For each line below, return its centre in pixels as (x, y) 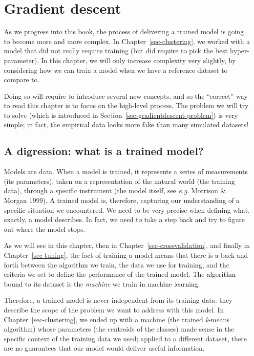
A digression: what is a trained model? (104, 151)
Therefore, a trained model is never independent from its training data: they (118, 300)
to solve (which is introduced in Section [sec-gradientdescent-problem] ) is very (121, 115)
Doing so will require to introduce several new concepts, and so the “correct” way (126, 96)
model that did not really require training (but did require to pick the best (116, 51)
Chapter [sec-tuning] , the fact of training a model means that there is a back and (126, 255)
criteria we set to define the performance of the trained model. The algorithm (120, 274)
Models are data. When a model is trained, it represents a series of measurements (126, 171)
